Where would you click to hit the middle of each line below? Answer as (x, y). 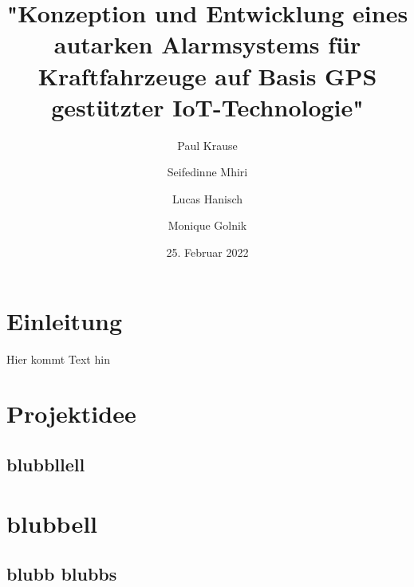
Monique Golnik (207, 225)
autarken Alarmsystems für (207, 44)
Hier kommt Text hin (58, 359)
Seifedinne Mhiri (207, 172)
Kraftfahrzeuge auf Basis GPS (207, 75)
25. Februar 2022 (207, 252)
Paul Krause (207, 145)
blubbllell (46, 464)
